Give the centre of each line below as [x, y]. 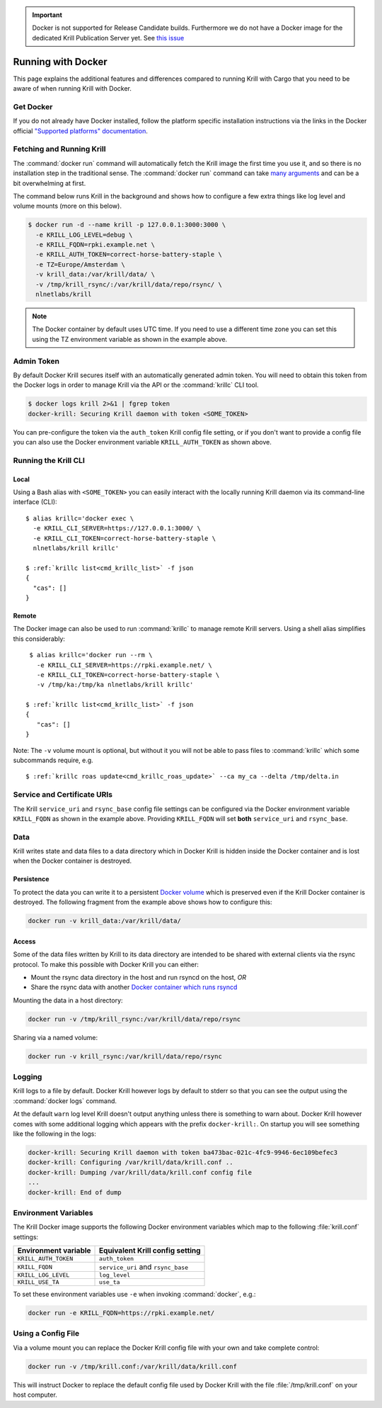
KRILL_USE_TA [38, 1282]
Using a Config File [46, 1334]
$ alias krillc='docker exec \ [80, 518]
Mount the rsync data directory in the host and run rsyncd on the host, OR [139, 977]
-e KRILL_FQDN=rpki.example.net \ [95, 245]
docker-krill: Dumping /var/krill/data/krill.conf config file [140, 1172]
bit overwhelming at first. [50, 183]
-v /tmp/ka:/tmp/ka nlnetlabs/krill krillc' [115, 685]
